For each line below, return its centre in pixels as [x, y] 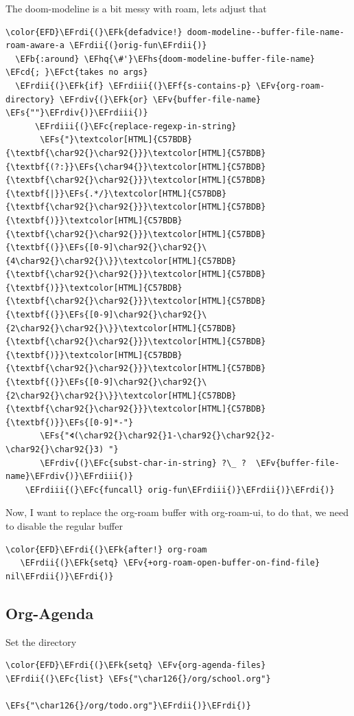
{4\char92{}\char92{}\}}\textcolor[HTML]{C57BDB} [121, 261]
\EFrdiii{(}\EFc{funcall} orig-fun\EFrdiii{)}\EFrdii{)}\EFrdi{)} [180, 490]
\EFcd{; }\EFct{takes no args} [77, 72]
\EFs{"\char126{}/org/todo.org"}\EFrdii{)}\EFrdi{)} [128, 705]
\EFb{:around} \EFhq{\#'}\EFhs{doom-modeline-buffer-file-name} [165, 59]
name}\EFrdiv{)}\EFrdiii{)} [70, 477]
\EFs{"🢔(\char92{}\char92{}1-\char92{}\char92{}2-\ [158, 436]
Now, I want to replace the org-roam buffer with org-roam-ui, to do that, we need [177, 512]
